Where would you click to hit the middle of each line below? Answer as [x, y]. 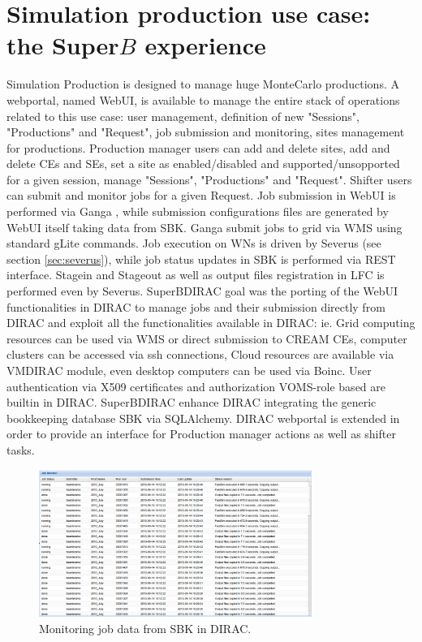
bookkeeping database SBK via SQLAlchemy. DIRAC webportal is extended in [203, 418]
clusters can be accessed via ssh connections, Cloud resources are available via [200, 354]
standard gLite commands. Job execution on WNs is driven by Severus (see [194, 243]
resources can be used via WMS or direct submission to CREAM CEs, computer [207, 338]
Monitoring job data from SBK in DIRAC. [145, 628]
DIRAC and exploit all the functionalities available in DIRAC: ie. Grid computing [211, 323]
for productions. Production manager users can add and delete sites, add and [198, 147]
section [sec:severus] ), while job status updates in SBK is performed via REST [201, 259]
